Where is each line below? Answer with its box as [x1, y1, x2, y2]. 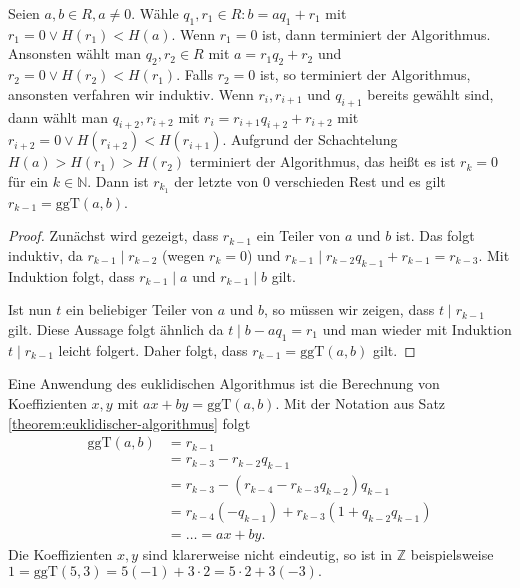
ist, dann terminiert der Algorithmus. [262, 23, 491, 44]
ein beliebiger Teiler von [66, 299, 214, 320]
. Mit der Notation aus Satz [275, 392, 446, 413]
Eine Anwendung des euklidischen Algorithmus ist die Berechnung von [8, 373, 440, 394]
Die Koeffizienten [8, 544, 113, 565]
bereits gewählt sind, [367, 83, 494, 104]
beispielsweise [410, 544, 494, 565]
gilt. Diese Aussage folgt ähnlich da [8, 319, 224, 339]
